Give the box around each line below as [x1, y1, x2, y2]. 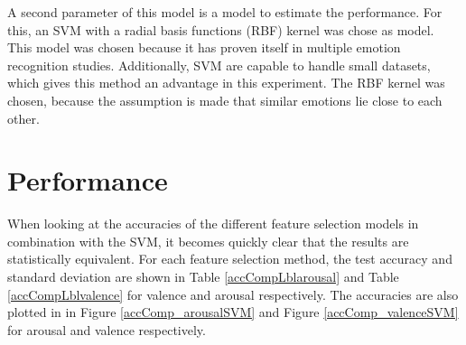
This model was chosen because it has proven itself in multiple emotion [7, 38, 401, 57]
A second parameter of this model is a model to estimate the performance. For [7, 3, 443, 21]
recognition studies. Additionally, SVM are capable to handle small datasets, [7, 55, 431, 74]
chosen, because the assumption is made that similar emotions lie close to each [7, 90, 443, 109]
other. [7, 108, 40, 127]
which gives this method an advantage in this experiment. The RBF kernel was [7, 73, 445, 92]
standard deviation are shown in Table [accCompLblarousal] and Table [7, 267, 399, 286]
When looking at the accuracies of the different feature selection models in [7, 214, 419, 233]
